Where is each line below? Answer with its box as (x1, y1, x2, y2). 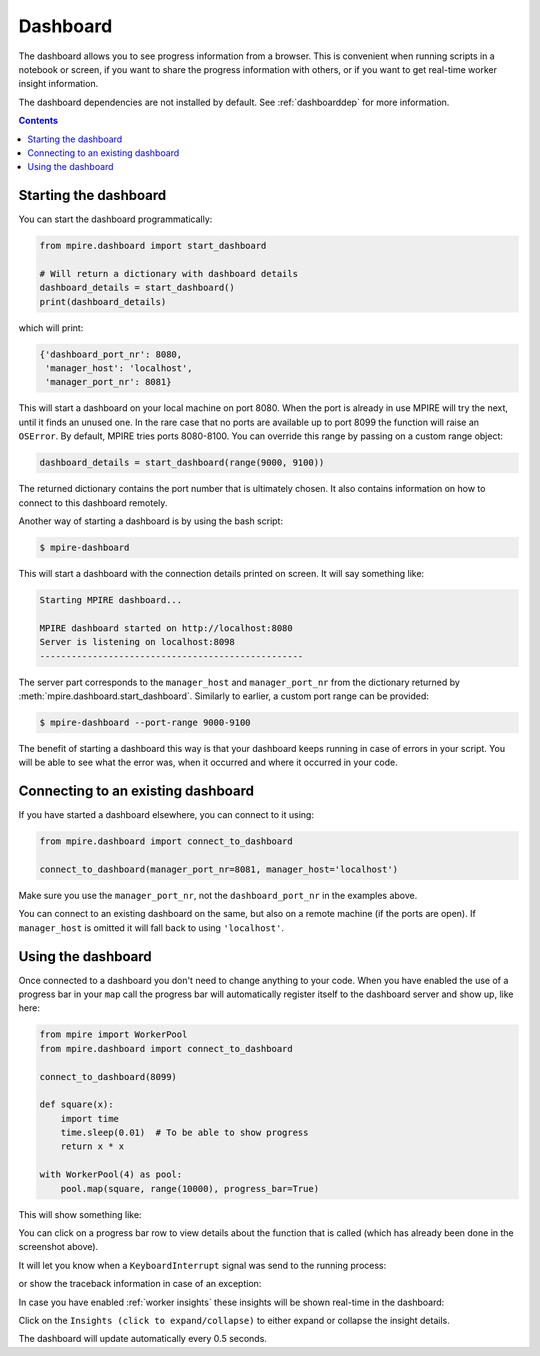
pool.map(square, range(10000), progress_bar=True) (60, 1183, 320, 1194)
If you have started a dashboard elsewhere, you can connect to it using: (18, 809, 315, 821)
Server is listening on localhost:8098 (39, 636, 235, 648)
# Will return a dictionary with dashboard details (39, 268, 299, 279)
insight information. (18, 78, 99, 90)
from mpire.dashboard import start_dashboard (39, 240, 267, 252)
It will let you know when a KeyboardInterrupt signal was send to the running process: (18, 1259, 387, 1271)
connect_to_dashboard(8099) (39, 1071, 177, 1082)
